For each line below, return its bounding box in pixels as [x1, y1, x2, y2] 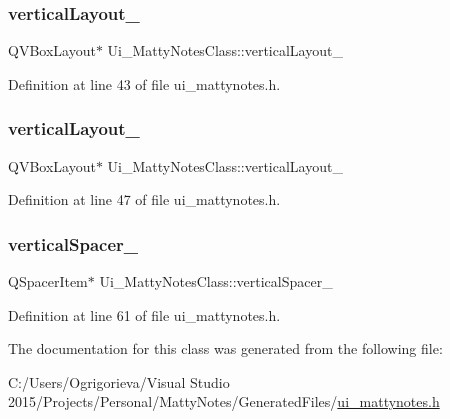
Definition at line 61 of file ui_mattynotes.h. [8, 304, 281, 325]
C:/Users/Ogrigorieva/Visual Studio [8, 371, 230, 392]
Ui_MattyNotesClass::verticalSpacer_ [99, 271, 333, 292]
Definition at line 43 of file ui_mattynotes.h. [8, 73, 281, 94]
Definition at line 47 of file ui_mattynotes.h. [8, 189, 281, 210]
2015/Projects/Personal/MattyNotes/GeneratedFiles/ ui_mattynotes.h [8, 391, 440, 412]
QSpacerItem [8, 271, 88, 292]
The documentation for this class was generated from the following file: [8, 338, 443, 359]
